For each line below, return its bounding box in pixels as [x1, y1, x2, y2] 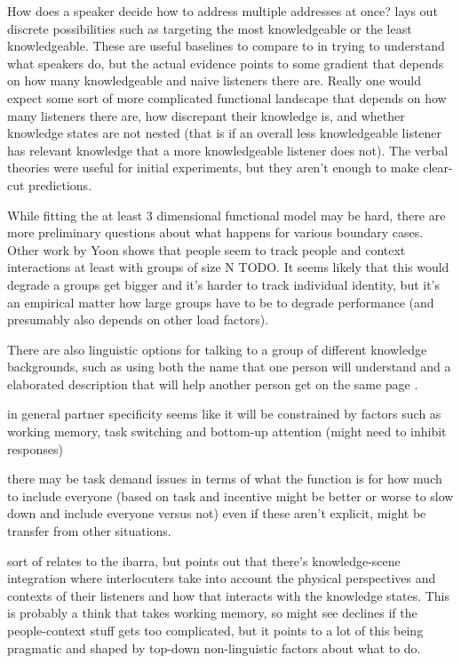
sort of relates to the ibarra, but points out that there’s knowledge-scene [7, 551, 401, 570]
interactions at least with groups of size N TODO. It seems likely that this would [7, 258, 449, 276]
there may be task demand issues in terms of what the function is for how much [7, 469, 442, 488]
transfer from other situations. [7, 522, 171, 540]
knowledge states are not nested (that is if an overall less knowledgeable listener [7, 124, 442, 142]
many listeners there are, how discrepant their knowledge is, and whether [7, 106, 405, 124]
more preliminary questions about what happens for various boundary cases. [7, 223, 424, 242]
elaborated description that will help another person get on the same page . [7, 374, 418, 393]
